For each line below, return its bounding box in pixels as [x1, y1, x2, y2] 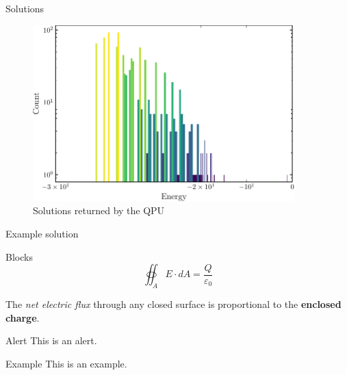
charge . [5, 310, 40, 324]
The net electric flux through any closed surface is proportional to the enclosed [5, 296, 342, 311]
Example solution [5, 226, 79, 240]
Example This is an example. [5, 356, 127, 370]
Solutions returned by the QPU [33, 203, 165, 218]
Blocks [5, 249, 33, 263]
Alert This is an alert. [5, 333, 97, 348]
